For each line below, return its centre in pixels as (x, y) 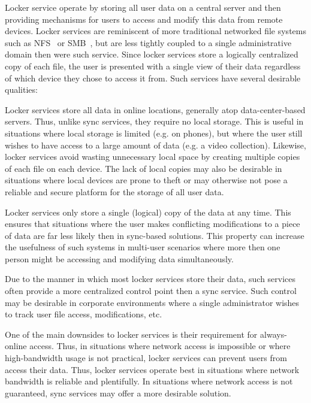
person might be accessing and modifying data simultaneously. (119, 258)
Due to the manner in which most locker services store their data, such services (150, 279)
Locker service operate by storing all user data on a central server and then (143, 7)
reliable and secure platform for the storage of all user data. (114, 191)
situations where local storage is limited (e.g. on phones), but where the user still (154, 133)
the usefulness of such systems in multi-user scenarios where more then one (143, 247)
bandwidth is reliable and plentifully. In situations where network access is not (149, 381)
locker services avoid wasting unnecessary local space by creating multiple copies (153, 157)
